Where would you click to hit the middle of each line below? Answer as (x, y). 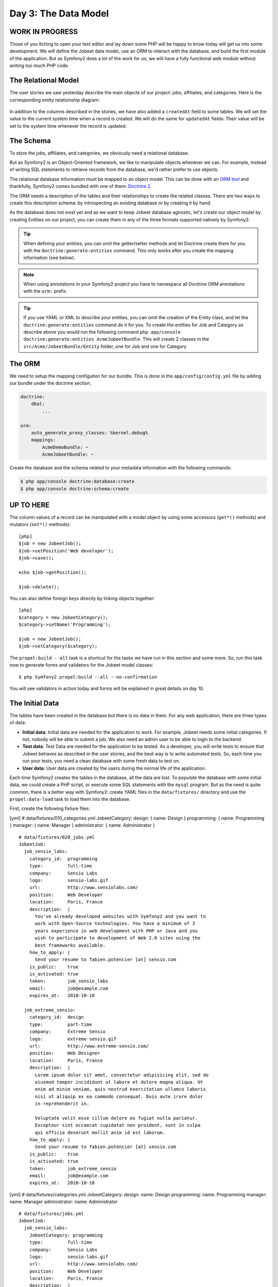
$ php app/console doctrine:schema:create (75, 489)
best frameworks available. (70, 945)
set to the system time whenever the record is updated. (68, 126)
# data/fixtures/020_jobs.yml (57, 837)
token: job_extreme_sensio (73, 1168)
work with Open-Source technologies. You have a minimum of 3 (115, 924)
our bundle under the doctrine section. (50, 383)
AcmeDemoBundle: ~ (65, 447)
